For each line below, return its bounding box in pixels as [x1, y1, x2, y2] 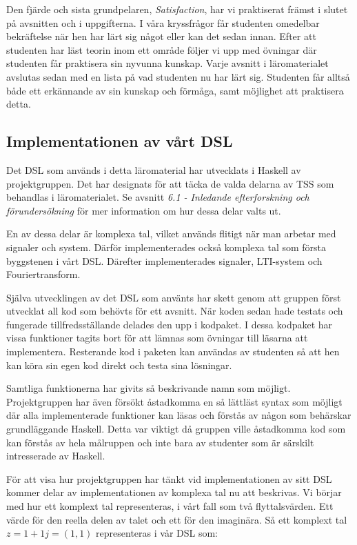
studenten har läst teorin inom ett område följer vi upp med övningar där [6, 42, 317, 57]
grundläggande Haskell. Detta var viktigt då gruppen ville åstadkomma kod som [6, 422, 346, 436]
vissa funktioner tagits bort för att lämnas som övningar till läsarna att [6, 330, 308, 345]
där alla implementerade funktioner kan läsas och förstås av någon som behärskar [6, 408, 351, 422]
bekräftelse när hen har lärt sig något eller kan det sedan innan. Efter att [6, 29, 316, 43]
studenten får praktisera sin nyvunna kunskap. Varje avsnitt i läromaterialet [6, 56, 329, 70]
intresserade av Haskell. [6, 448, 105, 463]
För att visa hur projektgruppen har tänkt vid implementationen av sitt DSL [6, 471, 332, 486]
